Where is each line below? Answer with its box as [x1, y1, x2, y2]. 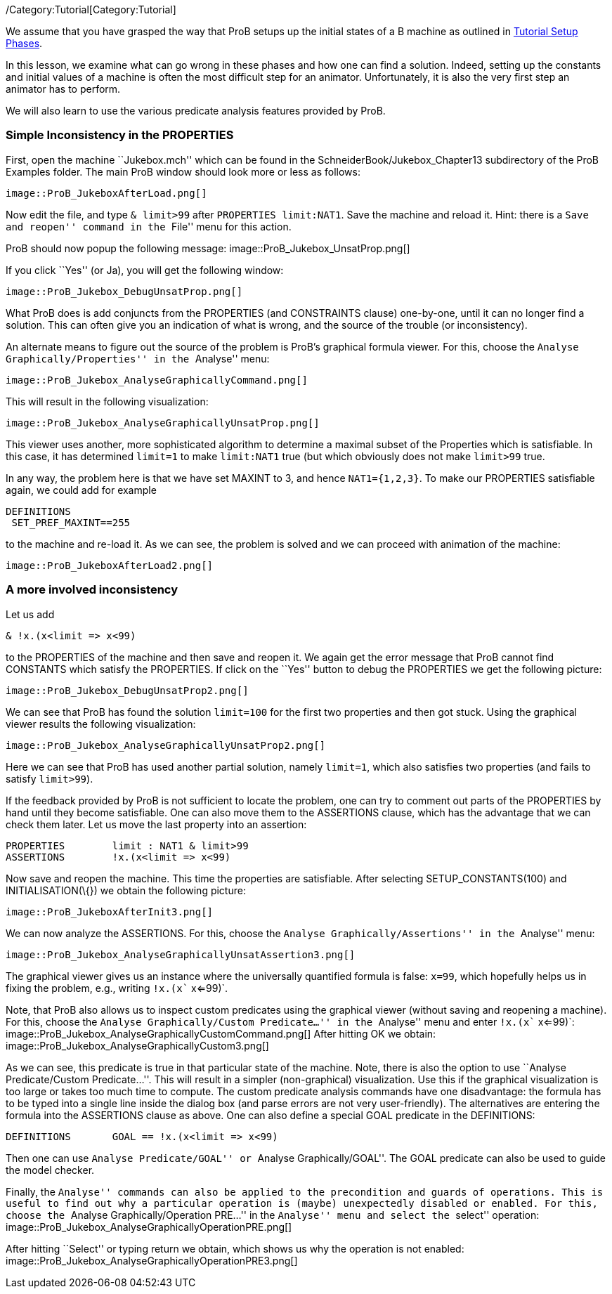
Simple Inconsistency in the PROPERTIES [6, 128, 234, 143]
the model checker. [6, 1163, 95, 1176]
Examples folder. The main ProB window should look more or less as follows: [6, 165, 360, 178]
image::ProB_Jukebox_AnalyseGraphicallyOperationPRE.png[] [6, 1220, 292, 1233]
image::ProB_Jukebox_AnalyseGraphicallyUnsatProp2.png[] [6, 739, 326, 751]
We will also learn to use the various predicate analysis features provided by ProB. [6, 105, 386, 117]
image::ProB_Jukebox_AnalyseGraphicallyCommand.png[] [6, 374, 308, 386]
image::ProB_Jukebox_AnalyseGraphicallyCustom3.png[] [6, 1039, 269, 1052]
